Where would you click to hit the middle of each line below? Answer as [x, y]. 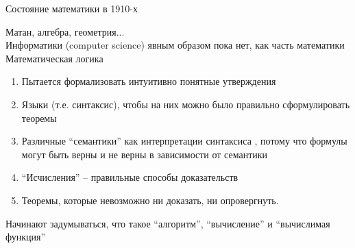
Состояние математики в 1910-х [72, 8]
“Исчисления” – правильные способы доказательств [130, 177]
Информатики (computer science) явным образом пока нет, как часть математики [175, 45]
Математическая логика [54, 58]
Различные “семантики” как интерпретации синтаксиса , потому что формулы [184, 141]
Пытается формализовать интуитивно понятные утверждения [149, 81]
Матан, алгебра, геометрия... [65, 31]
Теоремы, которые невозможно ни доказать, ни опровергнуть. [150, 200]
